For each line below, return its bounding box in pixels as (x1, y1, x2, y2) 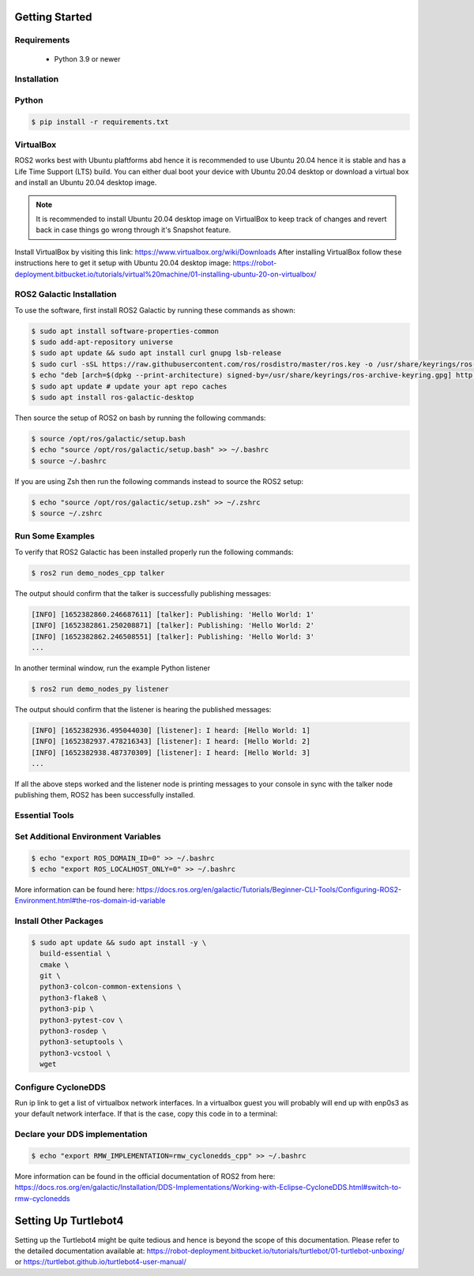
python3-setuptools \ (39, 1038, 124, 1046)
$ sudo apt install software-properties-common (31, 326, 219, 336)
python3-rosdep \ (39, 1026, 107, 1036)
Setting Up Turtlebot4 (14, 1214, 124, 1228)
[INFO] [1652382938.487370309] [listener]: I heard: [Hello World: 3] (31, 748, 311, 757)
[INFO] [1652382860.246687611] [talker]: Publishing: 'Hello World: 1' (31, 610, 315, 619)
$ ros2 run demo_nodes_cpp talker (31, 569, 165, 577)
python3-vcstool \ (39, 1049, 111, 1057)
